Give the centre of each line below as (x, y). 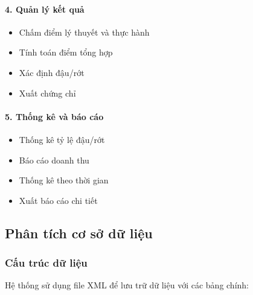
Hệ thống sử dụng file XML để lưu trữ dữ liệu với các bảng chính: (127, 285)
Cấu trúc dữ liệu (46, 263)
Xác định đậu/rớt (52, 72)
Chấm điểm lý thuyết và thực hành (84, 32)
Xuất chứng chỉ (47, 93)
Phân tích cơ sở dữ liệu (79, 233)
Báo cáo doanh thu (54, 160)
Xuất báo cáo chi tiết (58, 200)
